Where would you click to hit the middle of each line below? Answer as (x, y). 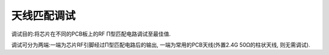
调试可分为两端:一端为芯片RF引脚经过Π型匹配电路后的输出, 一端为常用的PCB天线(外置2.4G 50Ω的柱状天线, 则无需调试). (161, 45)
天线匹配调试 (44, 16)
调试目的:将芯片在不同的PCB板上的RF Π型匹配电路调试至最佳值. (91, 34)
